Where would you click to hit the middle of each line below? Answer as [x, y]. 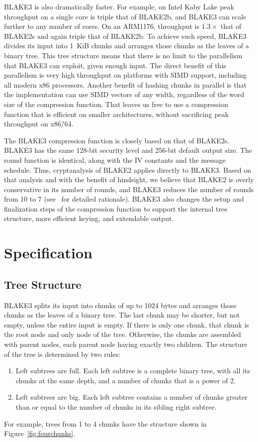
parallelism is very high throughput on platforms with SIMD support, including [125, 75]
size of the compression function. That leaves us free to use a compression [116, 104]
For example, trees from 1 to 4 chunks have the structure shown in [105, 423]
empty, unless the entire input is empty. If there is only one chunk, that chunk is [127, 324]
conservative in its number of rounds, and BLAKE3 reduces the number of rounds [129, 189]
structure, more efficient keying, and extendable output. [89, 218]
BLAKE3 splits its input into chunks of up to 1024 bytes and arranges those [120, 305]
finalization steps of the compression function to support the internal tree [116, 208]
